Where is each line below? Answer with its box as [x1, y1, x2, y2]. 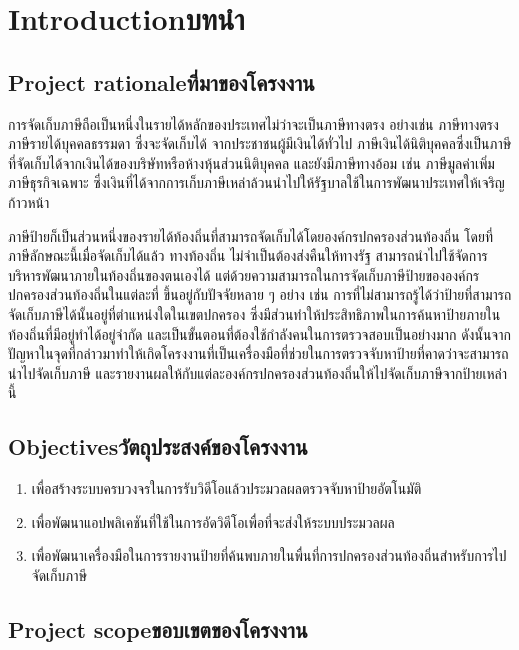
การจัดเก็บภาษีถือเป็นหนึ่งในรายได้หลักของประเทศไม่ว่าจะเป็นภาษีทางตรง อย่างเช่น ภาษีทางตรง [8, 113, 499, 134]
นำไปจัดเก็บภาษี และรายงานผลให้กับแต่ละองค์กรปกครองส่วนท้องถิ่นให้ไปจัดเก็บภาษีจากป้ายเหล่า [8, 362, 507, 383]
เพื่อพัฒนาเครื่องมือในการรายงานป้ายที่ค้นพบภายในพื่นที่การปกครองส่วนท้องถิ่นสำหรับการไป [31, 545, 507, 566]
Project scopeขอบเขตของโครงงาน [8, 613, 308, 644]
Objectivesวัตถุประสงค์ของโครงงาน [8, 431, 308, 462]
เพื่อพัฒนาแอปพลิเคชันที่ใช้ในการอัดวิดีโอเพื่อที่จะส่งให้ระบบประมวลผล [31, 511, 395, 532]
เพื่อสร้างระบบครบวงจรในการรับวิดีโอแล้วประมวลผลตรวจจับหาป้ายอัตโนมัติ [31, 478, 422, 499]
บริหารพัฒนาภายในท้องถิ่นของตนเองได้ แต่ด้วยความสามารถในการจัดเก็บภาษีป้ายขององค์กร [8, 264, 480, 285]
